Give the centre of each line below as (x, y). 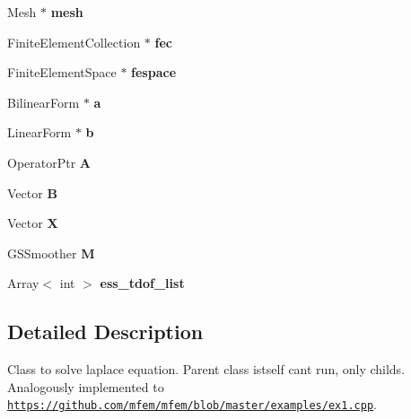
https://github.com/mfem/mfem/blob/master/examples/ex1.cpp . (192, 404)
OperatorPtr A (49, 162)
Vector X (33, 223)
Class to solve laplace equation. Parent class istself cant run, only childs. (206, 369)
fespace (154, 72)
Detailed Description (105, 332)
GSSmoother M (51, 253)
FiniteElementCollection (74, 42)
